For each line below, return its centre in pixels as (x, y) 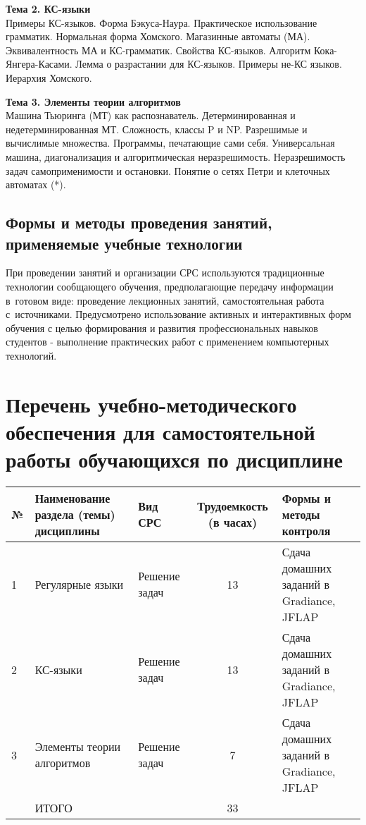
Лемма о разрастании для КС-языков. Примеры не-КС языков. (209, 64)
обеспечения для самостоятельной (160, 431)
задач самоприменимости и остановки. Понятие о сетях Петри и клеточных (168, 170)
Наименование (72, 498)
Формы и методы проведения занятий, (139, 222)
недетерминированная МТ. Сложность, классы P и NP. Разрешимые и (157, 129)
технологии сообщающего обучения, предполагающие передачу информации (170, 286)
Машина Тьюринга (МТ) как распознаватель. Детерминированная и (151, 115)
